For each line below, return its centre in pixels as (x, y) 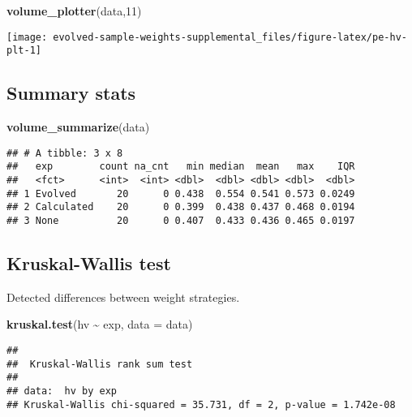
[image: (27, 37)
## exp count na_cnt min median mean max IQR (181, 167)
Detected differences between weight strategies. (123, 297)
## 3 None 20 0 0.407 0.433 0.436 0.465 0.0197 (181, 220)
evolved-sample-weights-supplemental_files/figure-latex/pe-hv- (230, 37)
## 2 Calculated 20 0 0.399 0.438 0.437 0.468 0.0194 (181, 207)
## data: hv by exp (62, 391)
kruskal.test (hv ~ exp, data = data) (100, 324)
